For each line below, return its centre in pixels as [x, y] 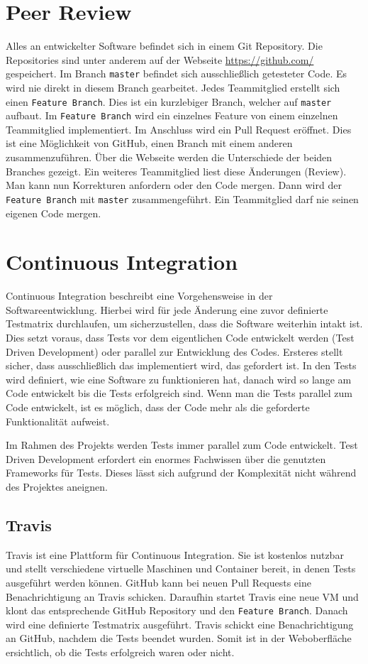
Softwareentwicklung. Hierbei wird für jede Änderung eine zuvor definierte [167, 309]
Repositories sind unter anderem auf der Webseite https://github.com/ [160, 59]
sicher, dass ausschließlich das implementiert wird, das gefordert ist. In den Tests [181, 365]
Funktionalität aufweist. [58, 421]
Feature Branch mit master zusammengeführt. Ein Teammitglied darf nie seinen [182, 198]
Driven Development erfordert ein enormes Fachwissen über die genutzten [166, 458]
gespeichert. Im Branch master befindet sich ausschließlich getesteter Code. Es [176, 74]
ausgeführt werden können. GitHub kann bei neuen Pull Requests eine [158, 582]
